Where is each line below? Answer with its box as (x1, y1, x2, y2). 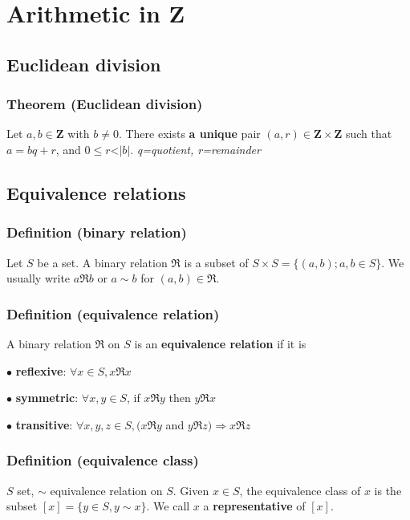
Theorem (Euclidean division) (6, 94, 203, 114)
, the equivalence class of (239, 481, 361, 498)
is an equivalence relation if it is (134, 335, 306, 351)
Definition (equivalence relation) (6, 303, 220, 323)
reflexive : (15, 362, 67, 379)
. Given (173, 481, 209, 498)
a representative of (203, 498, 306, 514)
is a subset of (184, 254, 249, 270)
